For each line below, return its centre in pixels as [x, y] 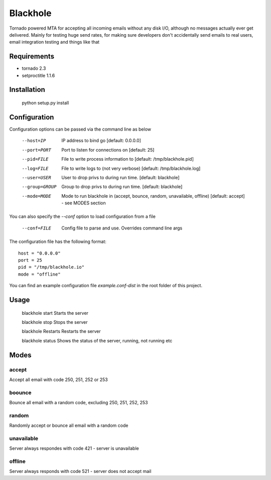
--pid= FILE [35, 159]
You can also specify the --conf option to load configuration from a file [82, 216]
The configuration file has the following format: [58, 242]
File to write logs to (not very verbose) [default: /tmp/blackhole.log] [131, 168]
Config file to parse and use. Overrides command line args [122, 228]
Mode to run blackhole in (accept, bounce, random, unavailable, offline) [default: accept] [153, 196]
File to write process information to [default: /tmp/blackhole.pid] [128, 159]
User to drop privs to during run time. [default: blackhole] [120, 177]
